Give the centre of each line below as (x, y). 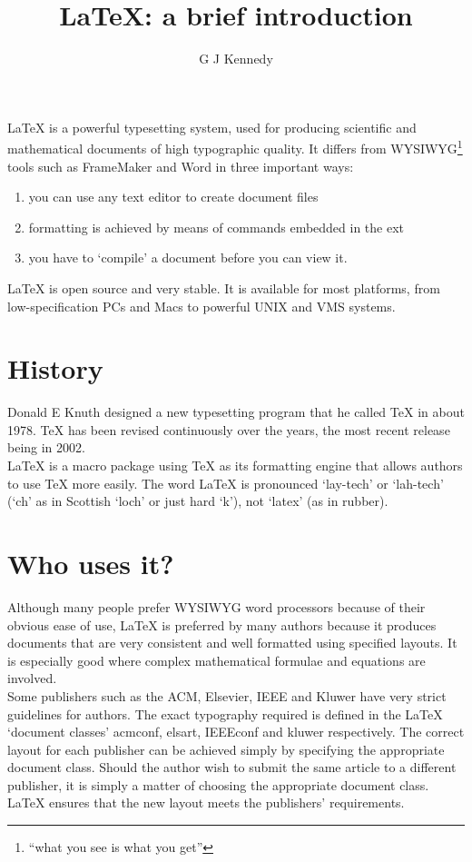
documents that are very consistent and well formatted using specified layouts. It (232, 643)
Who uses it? (91, 563)
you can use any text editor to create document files (173, 197)
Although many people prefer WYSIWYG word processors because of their (216, 606)
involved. (32, 678)
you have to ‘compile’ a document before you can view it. (188, 258)
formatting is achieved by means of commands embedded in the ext (216, 227)
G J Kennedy (236, 59)
